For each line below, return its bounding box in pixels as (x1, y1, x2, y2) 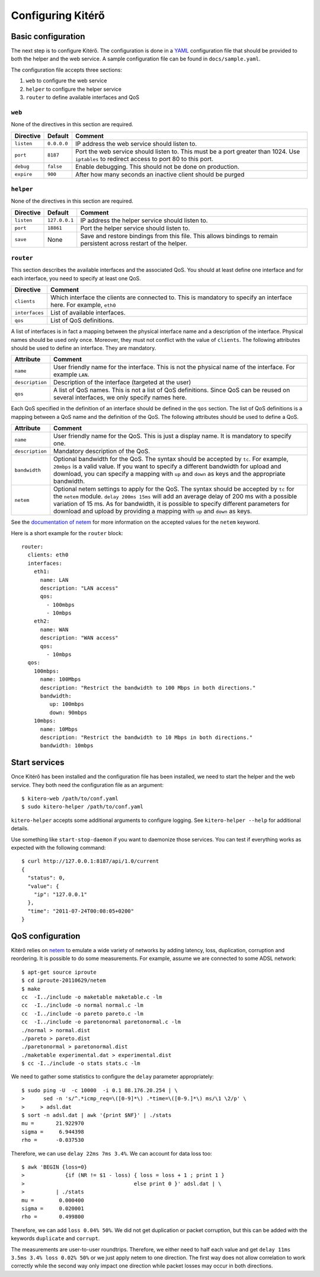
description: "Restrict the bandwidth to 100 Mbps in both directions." (40, 684, 256, 691)
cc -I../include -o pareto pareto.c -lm (21, 1010, 143, 1017)
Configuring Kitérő (11, 9, 105, 22)
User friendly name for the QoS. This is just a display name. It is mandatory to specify (53, 432, 292, 440)
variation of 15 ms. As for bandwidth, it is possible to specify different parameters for (53, 500, 290, 508)
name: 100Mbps (40, 676, 81, 683)
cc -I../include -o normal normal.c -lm (21, 1002, 143, 1009)
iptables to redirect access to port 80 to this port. (75, 155, 213, 163)
